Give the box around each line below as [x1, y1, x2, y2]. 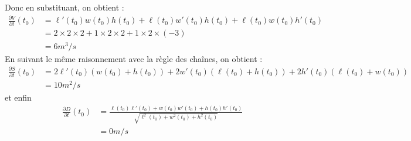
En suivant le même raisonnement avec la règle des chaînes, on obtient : [5, 52, 263, 64]
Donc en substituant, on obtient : [5, 1, 124, 13]
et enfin [5, 91, 32, 104]
